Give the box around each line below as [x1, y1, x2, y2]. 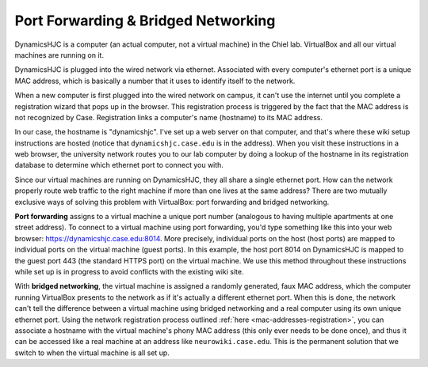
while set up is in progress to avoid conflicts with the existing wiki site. [14, 267, 244, 276]
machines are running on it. [14, 50, 105, 59]
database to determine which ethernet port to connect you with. [14, 161, 224, 170]
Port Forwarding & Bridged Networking [14, 12, 276, 29]
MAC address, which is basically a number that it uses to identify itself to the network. [14, 76, 296, 85]
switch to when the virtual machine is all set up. [14, 348, 170, 358]
